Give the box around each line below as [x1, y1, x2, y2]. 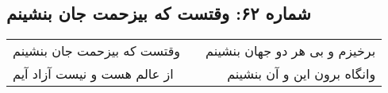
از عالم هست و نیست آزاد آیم [13, 64, 174, 83]
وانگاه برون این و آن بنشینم [227, 64, 376, 83]
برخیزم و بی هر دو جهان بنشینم [206, 41, 376, 60]
